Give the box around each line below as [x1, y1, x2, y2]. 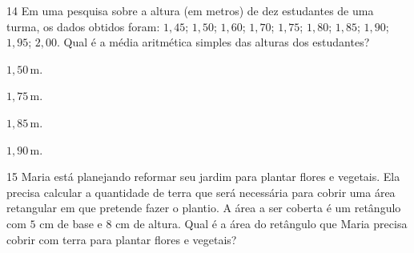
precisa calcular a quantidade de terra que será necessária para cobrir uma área [6, 183, 396, 200]
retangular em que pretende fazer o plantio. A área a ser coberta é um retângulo [6, 199, 401, 216]
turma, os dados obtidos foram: [6, 18, 160, 34]
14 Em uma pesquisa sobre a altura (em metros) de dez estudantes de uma [6, 2, 374, 18]
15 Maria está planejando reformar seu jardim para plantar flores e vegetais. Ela [6, 168, 400, 185]
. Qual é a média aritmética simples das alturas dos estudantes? [57, 34, 370, 50]
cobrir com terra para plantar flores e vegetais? [6, 231, 237, 247]
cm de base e [39, 215, 102, 231]
